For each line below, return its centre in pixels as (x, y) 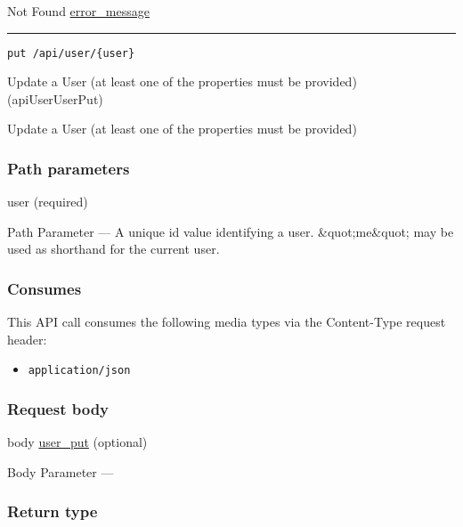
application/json (79, 371)
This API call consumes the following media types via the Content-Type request (227, 322)
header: (27, 339)
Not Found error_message (78, 11)
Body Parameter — (61, 471)
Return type (53, 511)
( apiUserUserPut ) (55, 98)
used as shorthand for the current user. (114, 249)
